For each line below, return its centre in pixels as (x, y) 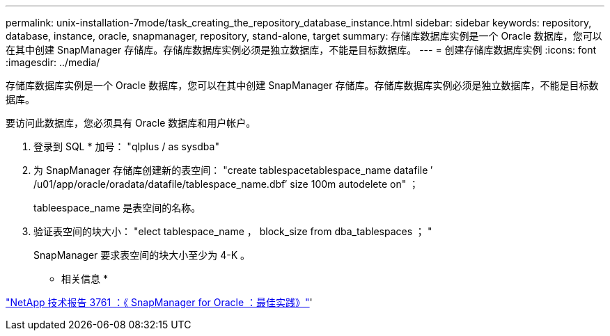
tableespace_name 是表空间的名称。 (117, 208)
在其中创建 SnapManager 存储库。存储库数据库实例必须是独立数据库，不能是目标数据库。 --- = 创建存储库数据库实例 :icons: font (301, 50)
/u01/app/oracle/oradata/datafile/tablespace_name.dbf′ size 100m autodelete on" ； (226, 184)
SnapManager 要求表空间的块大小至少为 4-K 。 (142, 255)
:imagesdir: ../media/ (53, 62)
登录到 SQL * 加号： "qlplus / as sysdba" (126, 146)
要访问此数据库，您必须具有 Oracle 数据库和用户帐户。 (131, 123)
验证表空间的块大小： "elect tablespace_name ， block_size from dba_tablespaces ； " (233, 231)
